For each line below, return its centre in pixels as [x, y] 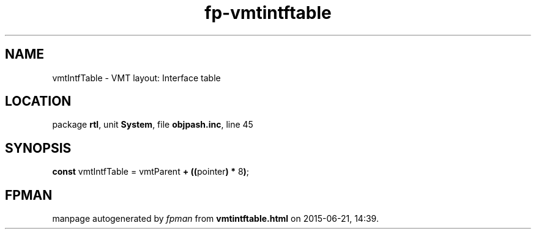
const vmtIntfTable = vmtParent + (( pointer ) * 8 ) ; [151, 172]
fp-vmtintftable [268, 13]
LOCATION [38, 101]
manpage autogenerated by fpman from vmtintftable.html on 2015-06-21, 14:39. [215, 219]
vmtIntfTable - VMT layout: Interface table [136, 78]
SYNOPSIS [38, 148]
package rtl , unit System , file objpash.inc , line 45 [153, 125]
